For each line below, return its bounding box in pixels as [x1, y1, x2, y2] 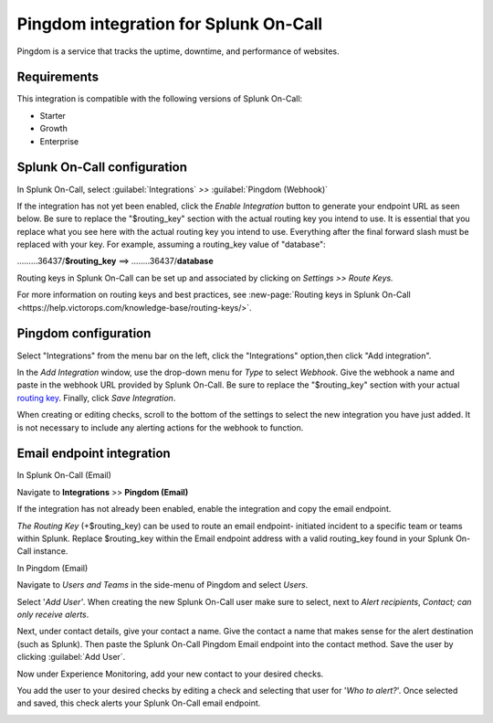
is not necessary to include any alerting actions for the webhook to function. [16, 421, 304, 433]
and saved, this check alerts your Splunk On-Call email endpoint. [16, 697, 261, 708]
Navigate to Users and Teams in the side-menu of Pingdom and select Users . [16, 579, 309, 590]
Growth [39, 123, 68, 134]
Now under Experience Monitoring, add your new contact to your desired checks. [16, 668, 324, 679]
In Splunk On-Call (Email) [16, 470, 111, 481]
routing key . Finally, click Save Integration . [16, 392, 176, 403]
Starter [39, 110, 66, 121]
